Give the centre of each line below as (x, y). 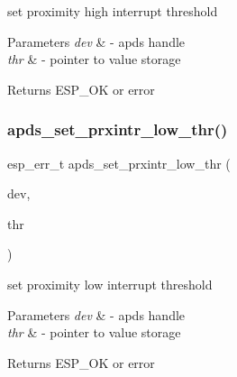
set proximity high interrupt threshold (113, 11)
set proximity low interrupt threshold (110, 284)
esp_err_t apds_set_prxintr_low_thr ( (119, 163)
